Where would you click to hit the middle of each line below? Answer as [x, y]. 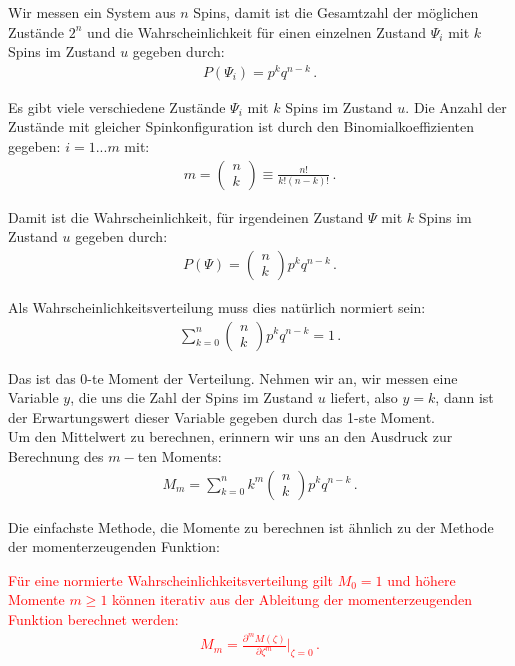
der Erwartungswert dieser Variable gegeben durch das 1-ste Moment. [221, 416]
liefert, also [364, 397]
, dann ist [464, 397]
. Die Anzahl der [456, 106]
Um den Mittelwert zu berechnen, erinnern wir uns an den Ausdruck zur [230, 436]
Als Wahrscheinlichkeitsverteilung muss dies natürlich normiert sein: [217, 306]
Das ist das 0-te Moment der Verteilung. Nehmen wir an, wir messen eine [233, 377]
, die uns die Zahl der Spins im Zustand [192, 397]
